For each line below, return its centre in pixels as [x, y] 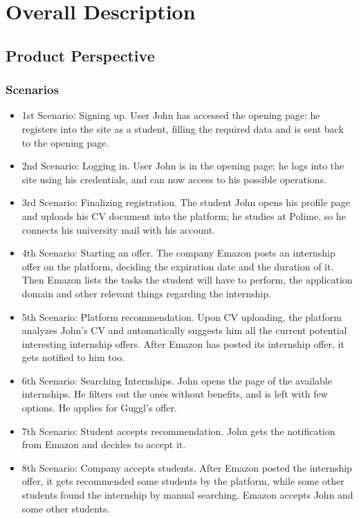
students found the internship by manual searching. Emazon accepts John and [187, 495]
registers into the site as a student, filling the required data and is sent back [183, 128]
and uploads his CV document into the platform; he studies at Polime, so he [184, 215]
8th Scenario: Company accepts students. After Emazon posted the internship [187, 467]
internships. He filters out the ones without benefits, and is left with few [175, 394]
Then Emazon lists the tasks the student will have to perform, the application [187, 280]
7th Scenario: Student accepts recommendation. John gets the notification [178, 431]
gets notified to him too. [73, 357]
